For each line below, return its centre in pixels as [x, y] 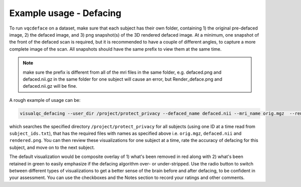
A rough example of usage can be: [45, 100]
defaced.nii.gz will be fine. [50, 86]
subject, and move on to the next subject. [52, 147]
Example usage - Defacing [65, 13]
